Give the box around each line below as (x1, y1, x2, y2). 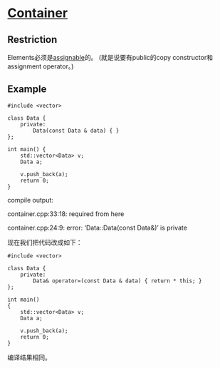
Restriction (7, 34, 58, 46)
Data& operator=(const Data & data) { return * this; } (33, 277, 202, 285)
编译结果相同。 (7, 353, 51, 362)
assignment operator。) (7, 62, 74, 71)
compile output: (7, 195, 53, 204)
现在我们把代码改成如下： (7, 237, 83, 247)
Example (7, 83, 47, 96)
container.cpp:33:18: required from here (7, 209, 125, 218)
